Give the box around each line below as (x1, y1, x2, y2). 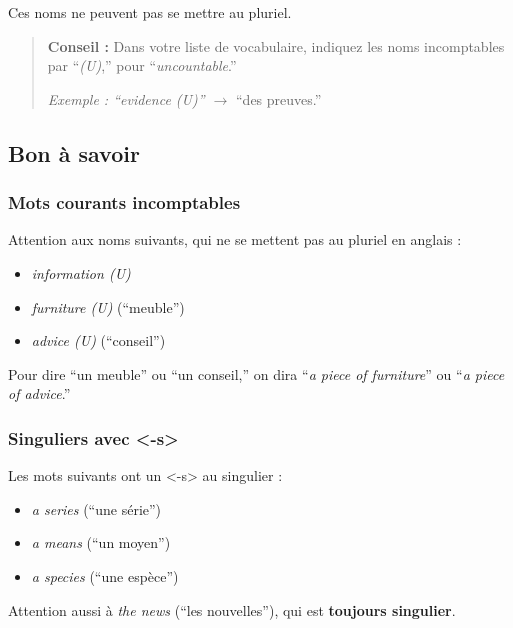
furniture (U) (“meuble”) (31, 296, 185, 317)
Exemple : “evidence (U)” (47, 88, 205, 109)
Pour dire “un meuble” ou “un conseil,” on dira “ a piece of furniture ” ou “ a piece (8, 363, 505, 384)
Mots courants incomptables (8, 190, 241, 215)
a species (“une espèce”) (31, 565, 179, 586)
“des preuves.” (235, 88, 322, 109)
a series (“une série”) (31, 498, 162, 519)
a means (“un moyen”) (31, 532, 171, 553)
